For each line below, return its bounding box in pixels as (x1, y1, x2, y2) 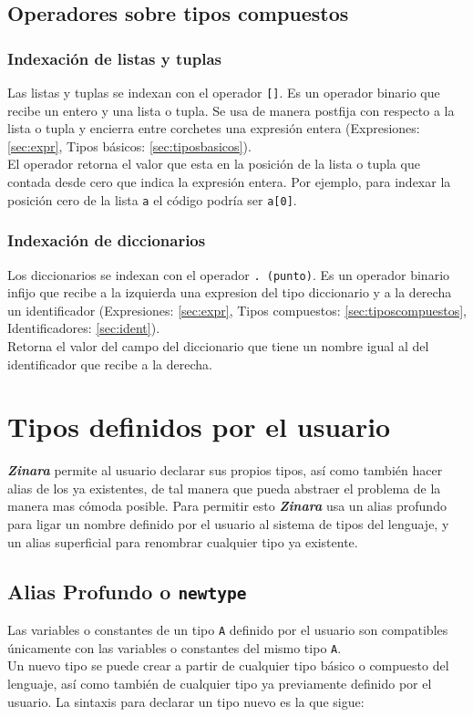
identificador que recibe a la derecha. (7, 354, 212, 373)
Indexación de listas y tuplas (7, 47, 222, 69)
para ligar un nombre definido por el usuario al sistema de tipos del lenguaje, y (7, 514, 449, 534)
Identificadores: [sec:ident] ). (7, 318, 160, 338)
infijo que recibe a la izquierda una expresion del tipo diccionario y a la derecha (7, 283, 452, 302)
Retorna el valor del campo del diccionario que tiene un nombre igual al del (7, 336, 429, 355)
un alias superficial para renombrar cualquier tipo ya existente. (7, 532, 358, 551)
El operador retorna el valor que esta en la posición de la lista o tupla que (7, 154, 420, 173)
